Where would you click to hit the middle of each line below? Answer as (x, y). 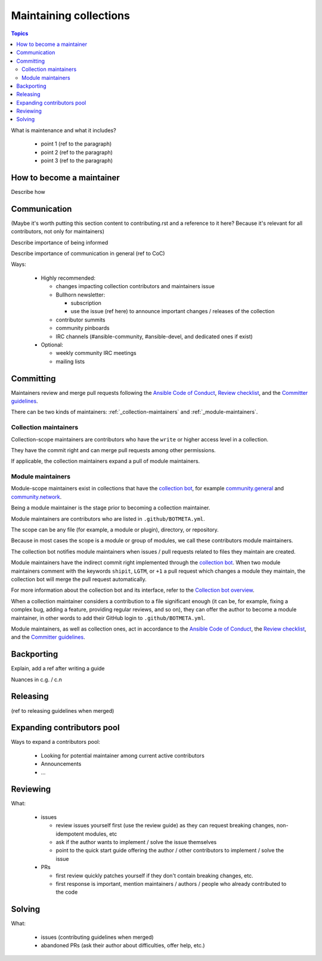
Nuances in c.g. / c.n (36, 679)
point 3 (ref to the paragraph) (77, 160)
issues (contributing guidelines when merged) (97, 937)
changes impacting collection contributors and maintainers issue (135, 286)
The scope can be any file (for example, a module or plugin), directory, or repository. (115, 530)
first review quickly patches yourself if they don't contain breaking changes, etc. (154, 875)
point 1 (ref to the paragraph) (76, 144)
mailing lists (70, 361)
